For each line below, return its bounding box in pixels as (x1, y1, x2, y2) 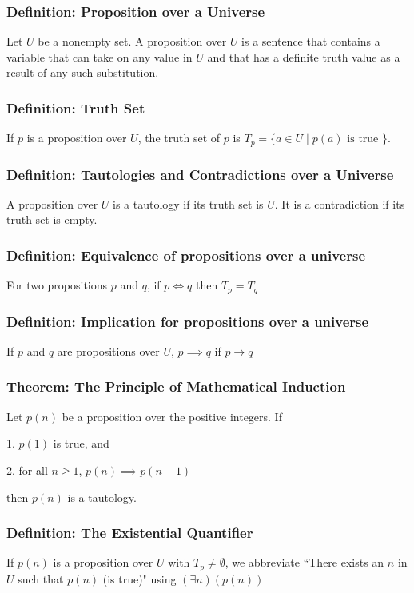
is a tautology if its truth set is (113, 195, 264, 212)
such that (18, 570, 64, 587)
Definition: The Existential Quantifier (6, 523, 253, 543)
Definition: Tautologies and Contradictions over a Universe (6, 164, 394, 184)
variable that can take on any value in (6, 48, 193, 65)
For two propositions (6, 277, 108, 293)
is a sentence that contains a (241, 33, 380, 50)
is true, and (53, 435, 109, 452)
